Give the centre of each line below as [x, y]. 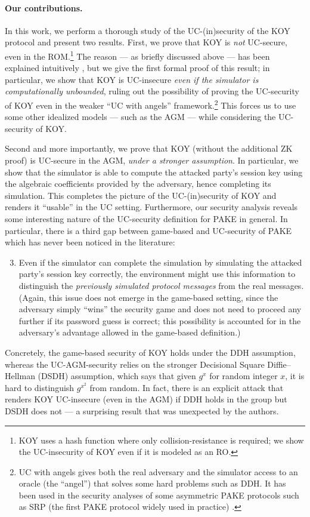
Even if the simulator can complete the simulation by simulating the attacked [160, 262]
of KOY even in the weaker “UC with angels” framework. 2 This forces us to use [151, 104]
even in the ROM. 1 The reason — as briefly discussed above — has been [137, 55]
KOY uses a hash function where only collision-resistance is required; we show [161, 440]
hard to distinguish [40, 387]
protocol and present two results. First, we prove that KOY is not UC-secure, [146, 42]
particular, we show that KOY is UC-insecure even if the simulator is [132, 79]
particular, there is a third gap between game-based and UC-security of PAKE [148, 230]
